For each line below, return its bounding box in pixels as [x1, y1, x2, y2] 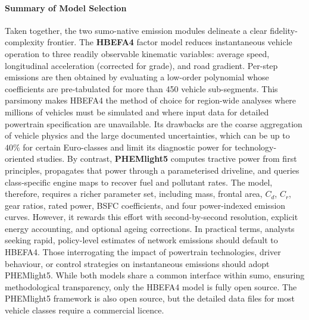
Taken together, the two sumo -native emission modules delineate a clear [5, 24, 267, 36]
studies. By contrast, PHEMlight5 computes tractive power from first [37, 152, 297, 165]
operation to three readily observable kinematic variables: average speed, [5, 47, 270, 59]
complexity [5, 36, 45, 48]
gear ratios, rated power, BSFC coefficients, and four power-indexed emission [5, 199, 286, 211]
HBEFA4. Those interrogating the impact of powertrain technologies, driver [5, 246, 281, 258]
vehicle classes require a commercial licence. [5, 304, 164, 316]
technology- [235, 140, 277, 153]
